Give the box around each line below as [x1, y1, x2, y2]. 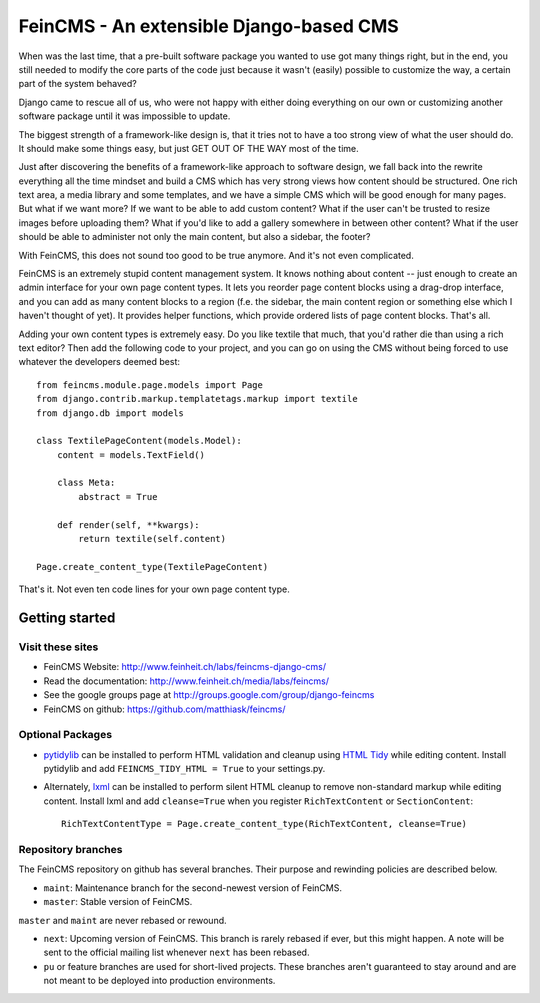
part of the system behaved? [18, 78, 137, 90]
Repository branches [18, 843, 123, 857]
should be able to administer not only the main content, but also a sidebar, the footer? [18, 231, 371, 243]
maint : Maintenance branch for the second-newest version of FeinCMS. [43, 881, 342, 894]
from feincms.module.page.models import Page [36, 379, 264, 390]
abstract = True [78, 491, 158, 502]
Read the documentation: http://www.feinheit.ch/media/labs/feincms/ [43, 675, 330, 687]
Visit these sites [18, 640, 99, 654]
